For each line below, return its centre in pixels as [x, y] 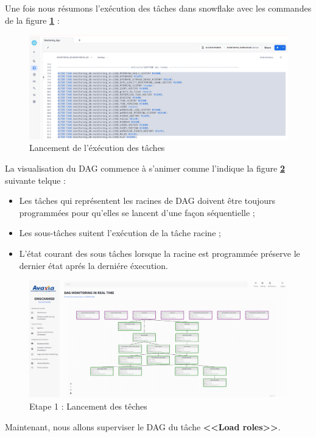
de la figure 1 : [32, 20]
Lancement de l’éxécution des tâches [97, 148]
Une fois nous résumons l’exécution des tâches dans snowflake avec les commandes [158, 8]
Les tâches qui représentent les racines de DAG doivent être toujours [147, 201]
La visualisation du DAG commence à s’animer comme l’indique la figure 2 [145, 168]
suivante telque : [36, 180]
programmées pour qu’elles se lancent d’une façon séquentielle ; [137, 212]
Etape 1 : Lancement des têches [88, 406]
